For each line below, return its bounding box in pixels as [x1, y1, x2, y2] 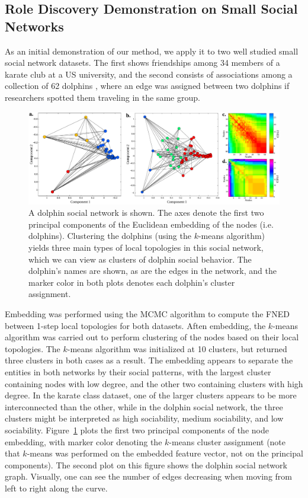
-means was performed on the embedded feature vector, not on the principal [27, 447, 303, 459]
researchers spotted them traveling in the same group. [5, 91, 200, 103]
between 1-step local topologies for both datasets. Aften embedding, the [5, 319, 266, 331]
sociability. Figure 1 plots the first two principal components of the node [5, 423, 269, 436]
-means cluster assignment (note [169, 435, 286, 448]
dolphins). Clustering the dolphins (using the [28, 229, 191, 242]
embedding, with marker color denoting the [5, 435, 162, 448]
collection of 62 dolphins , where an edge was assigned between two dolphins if [5, 79, 290, 92]
